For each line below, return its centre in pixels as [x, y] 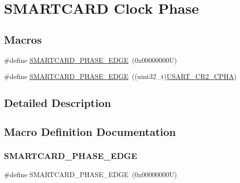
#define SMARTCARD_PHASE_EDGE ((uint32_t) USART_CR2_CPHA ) [120, 76]
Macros [23, 39]
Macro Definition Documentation [90, 131]
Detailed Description [58, 103]
